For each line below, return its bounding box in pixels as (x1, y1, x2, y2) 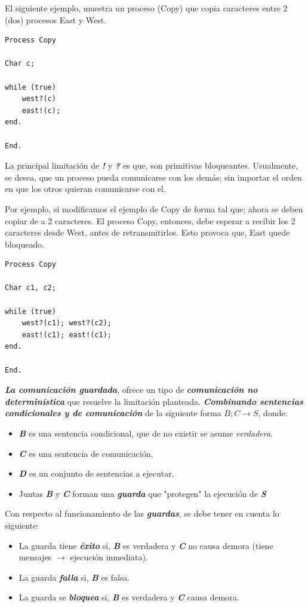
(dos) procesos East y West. (5, 13, 107, 26)
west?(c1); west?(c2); (21, 319, 112, 328)
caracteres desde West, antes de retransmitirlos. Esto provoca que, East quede (5, 226, 290, 239)
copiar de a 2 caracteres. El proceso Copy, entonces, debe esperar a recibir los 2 (5, 214, 295, 227)
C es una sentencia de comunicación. (19, 447, 153, 459)
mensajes (19, 551, 52, 563)
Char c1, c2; (5, 283, 56, 292)
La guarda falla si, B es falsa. (19, 571, 130, 583)
